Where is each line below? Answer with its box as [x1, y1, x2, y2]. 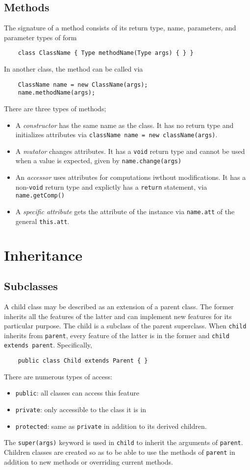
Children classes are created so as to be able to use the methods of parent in [4, 446, 235, 457]
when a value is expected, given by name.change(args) [15, 155, 182, 166]
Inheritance [4, 245, 83, 265]
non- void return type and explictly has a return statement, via [15, 181, 207, 192]
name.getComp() [15, 192, 65, 199]
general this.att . [15, 216, 70, 226]
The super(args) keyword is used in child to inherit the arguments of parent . [4, 437, 243, 447]
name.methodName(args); [18, 89, 96, 97]
